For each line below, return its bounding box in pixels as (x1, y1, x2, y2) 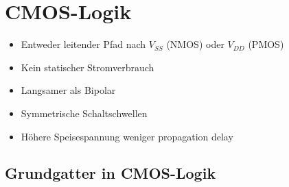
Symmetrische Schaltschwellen (21, 105, 148, 120)
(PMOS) (248, 37, 284, 51)
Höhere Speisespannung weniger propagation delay (21, 129, 233, 143)
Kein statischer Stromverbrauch (21, 60, 154, 74)
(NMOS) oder (166, 37, 224, 51)
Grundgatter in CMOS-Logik (5, 162, 216, 184)
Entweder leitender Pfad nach (21, 37, 146, 51)
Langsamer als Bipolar (21, 83, 116, 97)
